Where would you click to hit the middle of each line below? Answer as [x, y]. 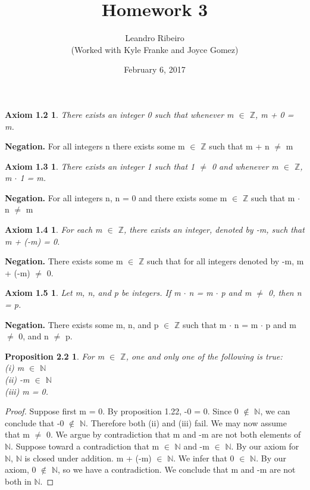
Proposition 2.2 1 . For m [55, 356]
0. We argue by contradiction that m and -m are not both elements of [173, 434]
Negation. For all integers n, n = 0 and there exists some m [116, 197]
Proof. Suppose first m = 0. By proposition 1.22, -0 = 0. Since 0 [122, 411]
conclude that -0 [35, 422]
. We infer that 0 [204, 458]
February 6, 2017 [155, 69]
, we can [275, 411]
